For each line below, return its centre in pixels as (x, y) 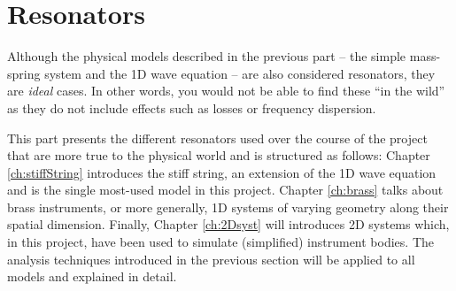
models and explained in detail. (92, 276)
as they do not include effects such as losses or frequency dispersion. (192, 107)
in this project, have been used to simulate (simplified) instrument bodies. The (220, 242)
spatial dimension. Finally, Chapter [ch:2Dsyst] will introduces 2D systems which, (228, 224)
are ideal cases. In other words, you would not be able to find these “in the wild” (226, 91)
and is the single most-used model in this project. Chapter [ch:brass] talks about (225, 190)
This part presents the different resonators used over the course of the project (217, 138)
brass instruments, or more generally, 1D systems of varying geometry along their (228, 207)
